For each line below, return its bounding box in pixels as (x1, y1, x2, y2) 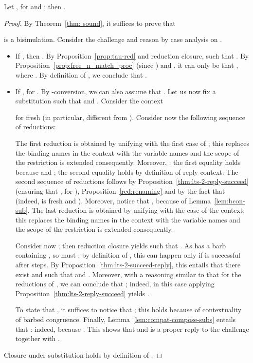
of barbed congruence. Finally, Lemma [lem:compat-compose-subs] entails (15, 314, 236, 324)
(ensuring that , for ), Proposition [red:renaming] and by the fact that (15, 185, 225, 196)
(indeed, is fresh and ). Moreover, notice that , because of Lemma (15, 195, 211, 205)
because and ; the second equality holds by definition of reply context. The (15, 166, 238, 177)
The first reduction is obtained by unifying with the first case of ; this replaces (15, 138, 249, 148)
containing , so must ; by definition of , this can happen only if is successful (15, 250, 240, 260)
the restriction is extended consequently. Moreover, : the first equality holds (15, 157, 241, 167)
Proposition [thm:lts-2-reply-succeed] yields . (15, 288, 149, 298)
